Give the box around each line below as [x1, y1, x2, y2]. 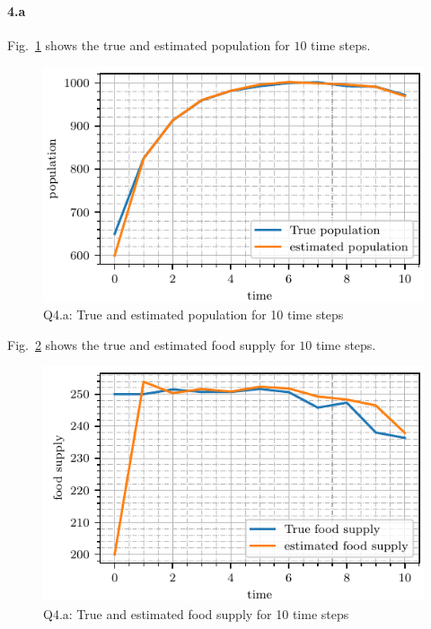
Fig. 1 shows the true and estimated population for [7, 35, 290, 54]
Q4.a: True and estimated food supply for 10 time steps [43, 605, 349, 624]
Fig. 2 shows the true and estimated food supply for [7, 335, 295, 354]
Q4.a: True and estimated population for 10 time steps [43, 305, 344, 324]
